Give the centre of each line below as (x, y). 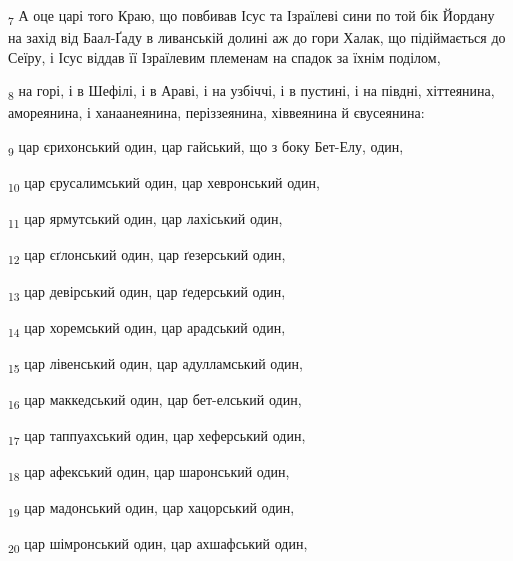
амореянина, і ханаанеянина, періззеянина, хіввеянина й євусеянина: (216, 112)
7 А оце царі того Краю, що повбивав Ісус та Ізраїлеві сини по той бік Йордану (251, 16)
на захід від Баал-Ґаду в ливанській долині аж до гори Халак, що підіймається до (257, 37)
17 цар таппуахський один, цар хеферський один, (157, 436)
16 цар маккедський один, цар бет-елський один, (155, 400)
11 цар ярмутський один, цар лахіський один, (145, 220)
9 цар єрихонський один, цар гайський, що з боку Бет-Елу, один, (206, 147)
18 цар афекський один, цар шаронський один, (149, 472)
